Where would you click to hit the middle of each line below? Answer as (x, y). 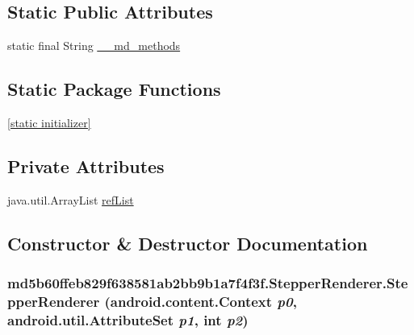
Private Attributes (86, 165)
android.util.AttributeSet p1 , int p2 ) (128, 319)
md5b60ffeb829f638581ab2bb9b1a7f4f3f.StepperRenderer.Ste (208, 283)
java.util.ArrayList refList (71, 199)
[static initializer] (49, 122)
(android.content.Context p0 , (201, 302)
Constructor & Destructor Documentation (188, 243)
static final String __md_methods (94, 45)
